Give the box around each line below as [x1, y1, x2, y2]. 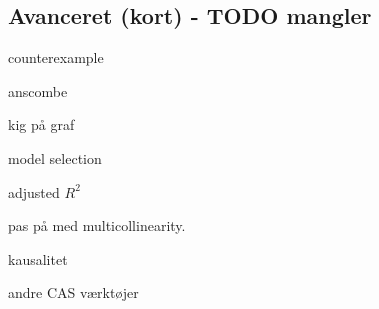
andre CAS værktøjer [8, 282, 139, 303]
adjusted [8, 181, 60, 202]
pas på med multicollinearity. [8, 215, 186, 236]
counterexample [8, 47, 104, 68]
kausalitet [8, 248, 68, 269]
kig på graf [8, 114, 75, 135]
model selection [8, 147, 102, 168]
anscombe [8, 80, 68, 101]
